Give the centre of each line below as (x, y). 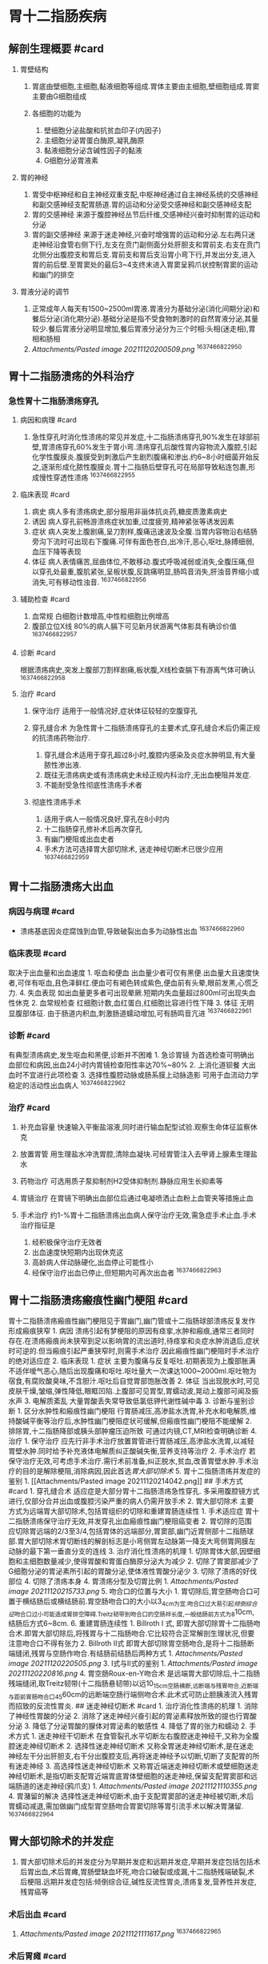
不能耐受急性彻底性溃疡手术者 (93, 785)
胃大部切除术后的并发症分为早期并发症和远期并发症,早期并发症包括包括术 (140, 1861)
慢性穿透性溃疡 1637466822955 (87, 476)
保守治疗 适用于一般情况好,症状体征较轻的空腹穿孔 (114, 711)
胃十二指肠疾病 (58, 16)
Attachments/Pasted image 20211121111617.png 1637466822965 (120, 1933)
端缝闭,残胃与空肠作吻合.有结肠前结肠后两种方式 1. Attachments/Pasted (126, 1653)
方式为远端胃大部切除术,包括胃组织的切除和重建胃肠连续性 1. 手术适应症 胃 (130, 1510)
